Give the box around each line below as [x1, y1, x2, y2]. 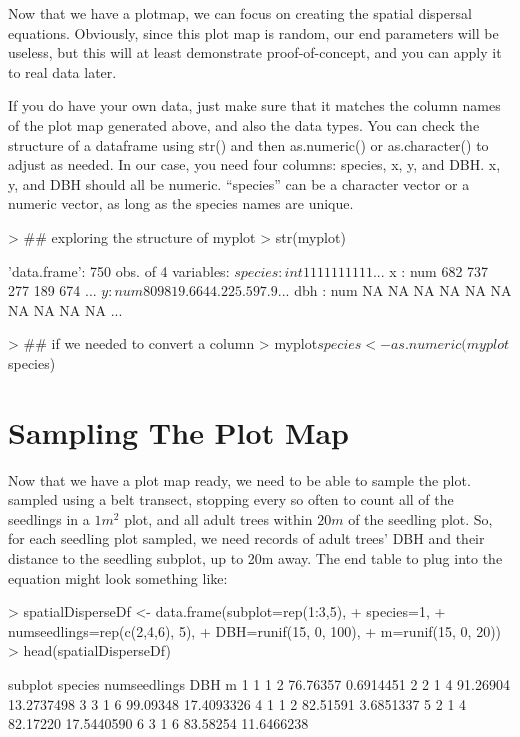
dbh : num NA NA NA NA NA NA [294, 280, 512, 301]
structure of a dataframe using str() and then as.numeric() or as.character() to [8, 134, 489, 155]
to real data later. [8, 61, 117, 82]
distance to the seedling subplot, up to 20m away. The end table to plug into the [8, 548, 503, 568]
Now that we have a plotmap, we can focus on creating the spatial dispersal [8, 3, 472, 23]
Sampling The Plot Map [8, 411, 350, 452]
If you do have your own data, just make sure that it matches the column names [8, 95, 501, 116]
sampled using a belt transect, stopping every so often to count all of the [8, 489, 454, 510]
